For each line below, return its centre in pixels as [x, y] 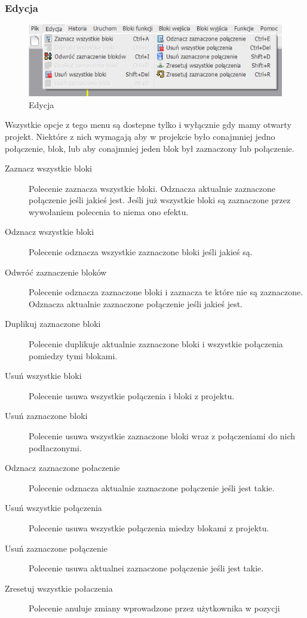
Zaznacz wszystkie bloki [48, 168]
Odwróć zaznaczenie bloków [56, 272]
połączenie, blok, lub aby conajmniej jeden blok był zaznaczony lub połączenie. [150, 148]
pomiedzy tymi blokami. [73, 355]
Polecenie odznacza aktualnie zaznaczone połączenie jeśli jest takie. [152, 487]
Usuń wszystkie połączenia [53, 508]
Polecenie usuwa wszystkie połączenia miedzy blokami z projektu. [149, 527]
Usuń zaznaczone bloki [46, 416]
